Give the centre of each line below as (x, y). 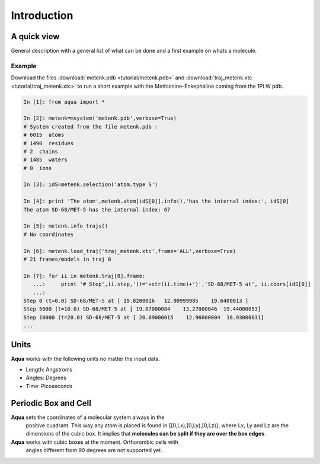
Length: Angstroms (49, 370)
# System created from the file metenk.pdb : (91, 127)
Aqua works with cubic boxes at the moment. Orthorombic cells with (95, 442)
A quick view (35, 36)
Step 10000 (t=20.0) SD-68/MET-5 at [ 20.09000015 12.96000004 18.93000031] (144, 317)
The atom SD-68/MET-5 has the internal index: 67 (97, 209)
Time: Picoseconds (49, 386)
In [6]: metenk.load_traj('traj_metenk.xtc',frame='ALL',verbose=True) (130, 251)
